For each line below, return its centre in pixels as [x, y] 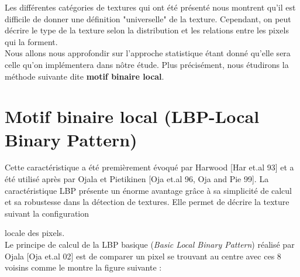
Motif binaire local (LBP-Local [132, 116]
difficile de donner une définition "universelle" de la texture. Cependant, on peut [148, 18]
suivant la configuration [47, 213]
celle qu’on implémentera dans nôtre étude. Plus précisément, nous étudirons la [147, 64]
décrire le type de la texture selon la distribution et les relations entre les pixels [147, 30]
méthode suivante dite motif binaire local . [85, 76]
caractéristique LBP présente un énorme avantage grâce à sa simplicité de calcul [149, 190]
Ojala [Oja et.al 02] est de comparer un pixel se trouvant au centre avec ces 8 [143, 256]
